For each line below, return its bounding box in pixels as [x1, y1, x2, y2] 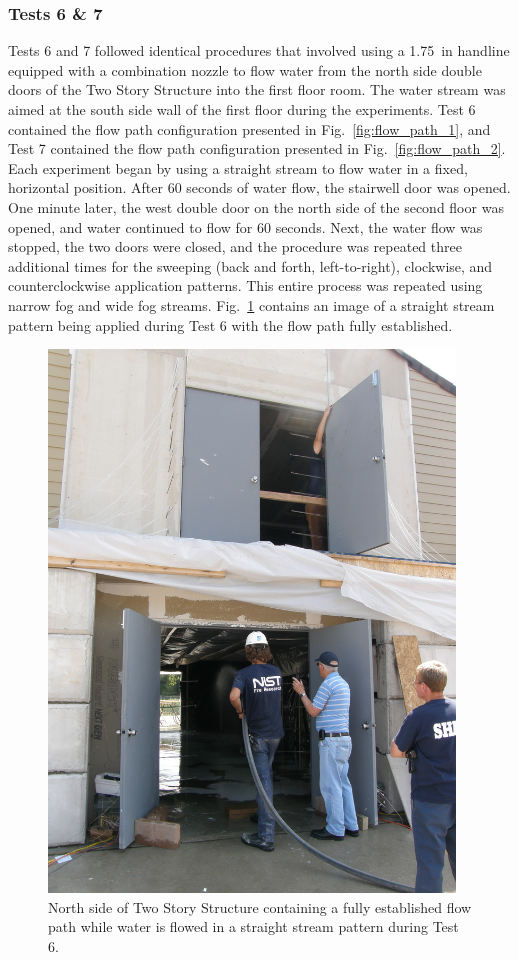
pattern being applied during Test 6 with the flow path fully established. [8, 314, 453, 335]
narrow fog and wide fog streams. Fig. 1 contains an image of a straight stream [8, 294, 495, 315]
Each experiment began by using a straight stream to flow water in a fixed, [8, 157, 468, 178]
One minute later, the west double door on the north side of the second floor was [8, 196, 504, 217]
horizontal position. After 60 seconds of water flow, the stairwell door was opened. [8, 177, 511, 198]
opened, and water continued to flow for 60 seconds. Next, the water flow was [8, 216, 483, 237]
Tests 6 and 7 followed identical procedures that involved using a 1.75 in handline [8, 40, 510, 61]
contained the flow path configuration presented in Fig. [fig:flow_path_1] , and [8, 118, 491, 139]
